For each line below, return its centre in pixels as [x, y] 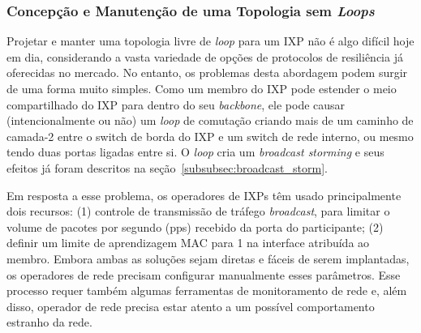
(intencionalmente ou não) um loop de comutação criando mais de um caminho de [210, 120]
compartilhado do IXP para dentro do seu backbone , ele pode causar [176, 104]
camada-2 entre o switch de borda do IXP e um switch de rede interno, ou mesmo [210, 136]
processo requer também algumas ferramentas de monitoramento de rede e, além [207, 290]
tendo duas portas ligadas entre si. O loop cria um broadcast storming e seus [195, 152]
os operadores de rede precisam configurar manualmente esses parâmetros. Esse [204, 274]
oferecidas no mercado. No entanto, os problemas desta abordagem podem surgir [207, 73]
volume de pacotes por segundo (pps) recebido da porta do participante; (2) [195, 226]
